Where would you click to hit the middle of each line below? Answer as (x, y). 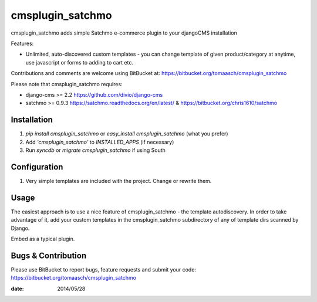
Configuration (37, 167)
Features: (22, 43)
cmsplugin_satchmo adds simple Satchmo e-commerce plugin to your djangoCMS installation (124, 33)
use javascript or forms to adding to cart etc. (79, 62)
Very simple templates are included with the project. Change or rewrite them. (119, 181)
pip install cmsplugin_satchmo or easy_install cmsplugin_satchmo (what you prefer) (127, 134)
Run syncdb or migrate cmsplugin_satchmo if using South (95, 150)
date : (17, 289)
